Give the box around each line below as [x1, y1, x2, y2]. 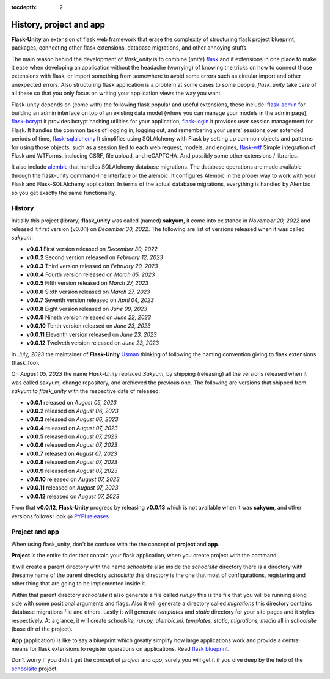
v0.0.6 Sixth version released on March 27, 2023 [26, 288, 150, 295]
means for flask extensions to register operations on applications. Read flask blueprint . [11, 645, 230, 653]
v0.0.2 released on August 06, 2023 [26, 407, 119, 414]
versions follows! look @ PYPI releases [11, 512, 109, 519]
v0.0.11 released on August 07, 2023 [26, 484, 119, 491]
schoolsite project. [11, 665, 58, 672]
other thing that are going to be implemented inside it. [11, 580, 147, 587]
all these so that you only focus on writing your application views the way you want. [11, 89, 222, 97]
